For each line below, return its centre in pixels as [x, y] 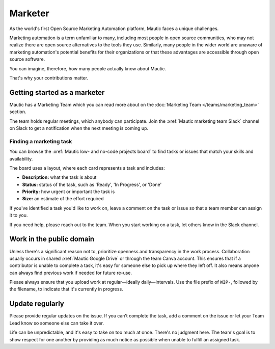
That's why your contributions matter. [49, 78]
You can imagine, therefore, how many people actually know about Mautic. [88, 68]
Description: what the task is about [59, 177]
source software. [27, 59]
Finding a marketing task [41, 141]
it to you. [19, 215]
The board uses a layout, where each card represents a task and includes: [87, 168]
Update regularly [37, 304]
